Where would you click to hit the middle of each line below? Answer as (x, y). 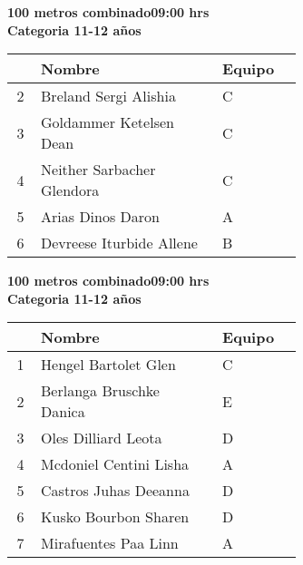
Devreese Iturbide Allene (119, 243)
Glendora (70, 190)
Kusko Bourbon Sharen (115, 517)
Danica (63, 412)
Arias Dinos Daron (100, 217)
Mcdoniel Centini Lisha (115, 464)
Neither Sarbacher (98, 170)
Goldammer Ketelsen (108, 122)
